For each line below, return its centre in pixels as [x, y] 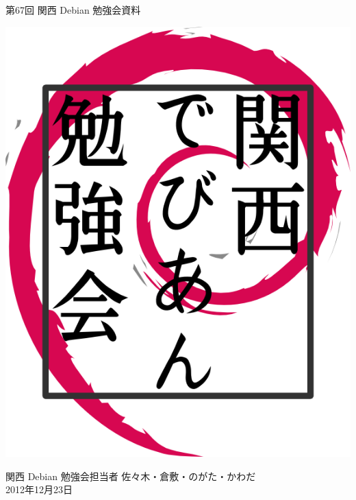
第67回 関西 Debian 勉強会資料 [73, 10]
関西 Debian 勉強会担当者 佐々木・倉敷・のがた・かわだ [131, 476]
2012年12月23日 [39, 489]
